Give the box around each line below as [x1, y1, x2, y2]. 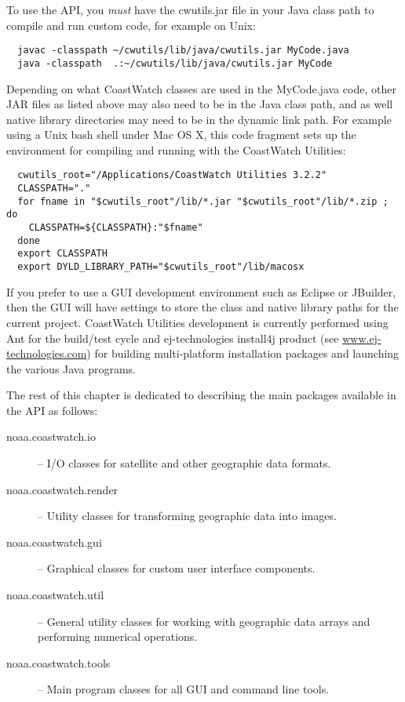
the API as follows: [6, 402, 98, 418]
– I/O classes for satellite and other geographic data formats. [38, 455, 331, 471]
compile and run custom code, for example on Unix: [6, 16, 256, 33]
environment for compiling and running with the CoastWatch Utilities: [6, 141, 346, 158]
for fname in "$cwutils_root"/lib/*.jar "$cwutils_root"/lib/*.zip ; [17, 195, 389, 207]
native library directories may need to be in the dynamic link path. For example [6, 111, 392, 127]
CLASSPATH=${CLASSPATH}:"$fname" [28, 222, 203, 234]
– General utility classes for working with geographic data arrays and [38, 613, 370, 629]
